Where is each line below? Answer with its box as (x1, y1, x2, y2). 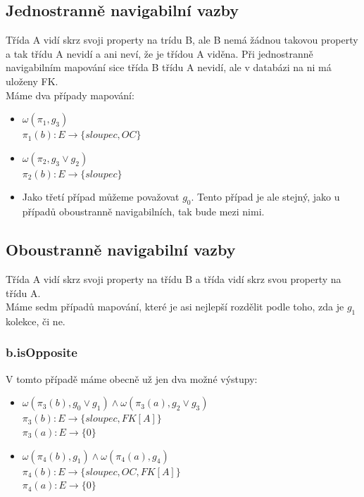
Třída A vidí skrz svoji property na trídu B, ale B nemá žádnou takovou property (6, 32, 358, 47)
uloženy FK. (6, 73, 58, 88)
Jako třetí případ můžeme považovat (22, 189, 180, 204)
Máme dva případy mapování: (6, 87, 134, 102)
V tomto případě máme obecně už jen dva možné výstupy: (6, 371, 258, 386)
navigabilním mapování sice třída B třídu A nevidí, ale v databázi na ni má (6, 60, 332, 75)
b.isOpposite (6, 344, 77, 361)
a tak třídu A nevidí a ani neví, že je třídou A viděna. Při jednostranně (6, 46, 313, 61)
